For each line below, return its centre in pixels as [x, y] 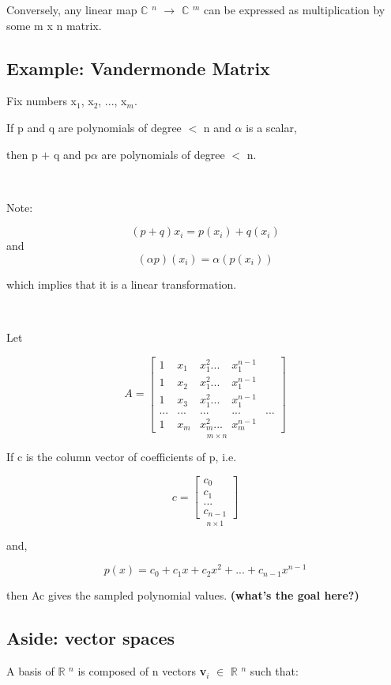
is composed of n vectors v [142, 671]
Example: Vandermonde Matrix [138, 68]
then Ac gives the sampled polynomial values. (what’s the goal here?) [183, 595]
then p [22, 154]
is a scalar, [271, 127]
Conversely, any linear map [72, 9]
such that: [274, 671]
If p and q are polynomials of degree [94, 127]
